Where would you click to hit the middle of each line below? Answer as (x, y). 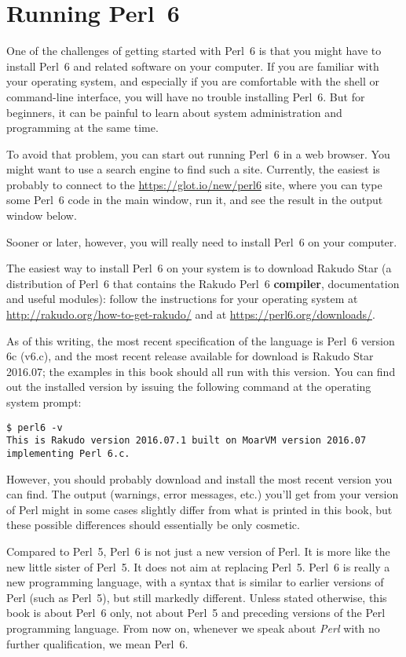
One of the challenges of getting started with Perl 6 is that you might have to (194, 51)
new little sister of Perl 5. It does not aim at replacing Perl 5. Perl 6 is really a (198, 566)
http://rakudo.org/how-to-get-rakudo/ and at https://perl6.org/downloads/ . (191, 314)
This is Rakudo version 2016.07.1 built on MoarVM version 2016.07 (187, 441)
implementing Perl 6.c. (68, 453)
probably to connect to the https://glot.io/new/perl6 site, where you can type (194, 184)
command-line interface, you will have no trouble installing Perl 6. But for (186, 96)
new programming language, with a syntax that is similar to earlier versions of (195, 582)
